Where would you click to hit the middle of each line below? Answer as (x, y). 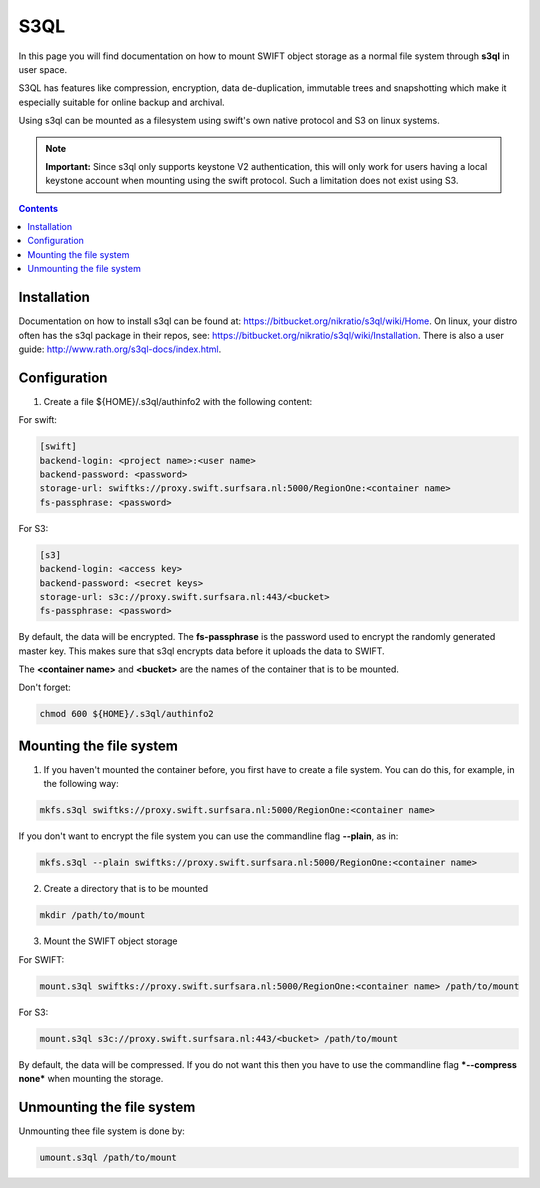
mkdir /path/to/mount (92, 915)
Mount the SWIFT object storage (110, 941)
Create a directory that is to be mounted (126, 889)
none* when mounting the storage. (91, 1078)
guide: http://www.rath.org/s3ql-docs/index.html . (120, 349)
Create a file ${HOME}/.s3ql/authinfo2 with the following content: (178, 401)
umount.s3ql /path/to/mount (108, 1157)
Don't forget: (45, 687)
